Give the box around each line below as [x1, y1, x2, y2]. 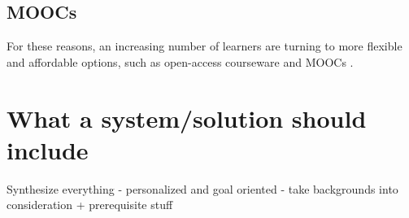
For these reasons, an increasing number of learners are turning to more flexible [7, 37, 402, 54]
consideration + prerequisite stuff [7, 196, 173, 213]
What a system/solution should [7, 101, 367, 134]
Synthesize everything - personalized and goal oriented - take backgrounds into [7, 180, 398, 197]
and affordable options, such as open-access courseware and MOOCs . [7, 53, 354, 70]
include [7, 133, 89, 166]
